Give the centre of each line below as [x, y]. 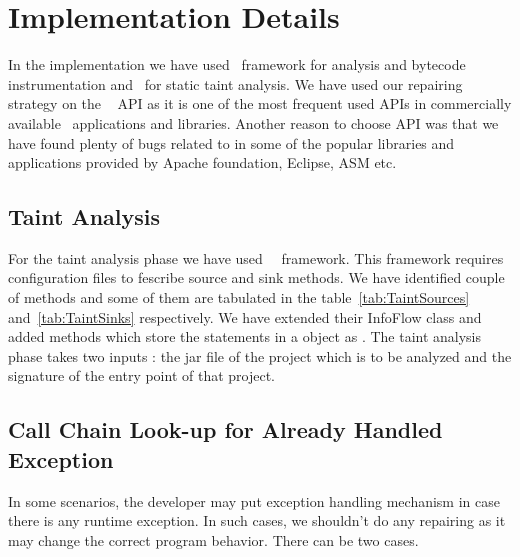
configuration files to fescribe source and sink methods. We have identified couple [256, 277]
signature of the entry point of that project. [142, 375]
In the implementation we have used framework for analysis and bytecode [237, 64]
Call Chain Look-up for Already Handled [225, 429]
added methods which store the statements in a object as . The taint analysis [245, 336]
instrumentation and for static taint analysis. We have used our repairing [235, 83]
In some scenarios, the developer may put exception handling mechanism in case [254, 500]
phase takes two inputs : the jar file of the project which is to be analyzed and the [260, 355]
